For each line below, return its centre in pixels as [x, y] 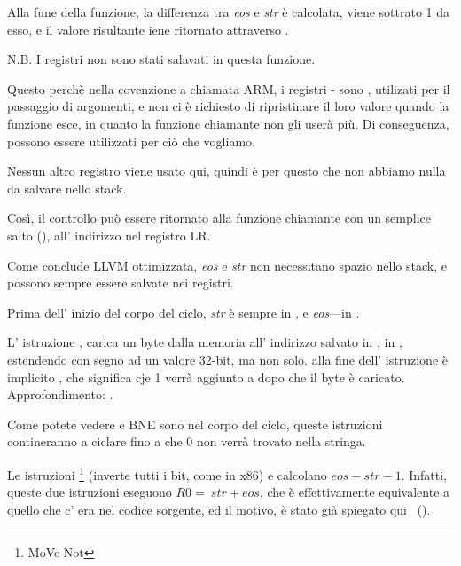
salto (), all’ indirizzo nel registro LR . [109, 235]
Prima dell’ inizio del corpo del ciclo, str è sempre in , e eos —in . [184, 312]
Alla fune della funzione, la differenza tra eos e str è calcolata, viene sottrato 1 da [229, 12]
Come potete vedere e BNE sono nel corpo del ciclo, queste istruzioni [195, 424]
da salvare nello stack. [67, 188]
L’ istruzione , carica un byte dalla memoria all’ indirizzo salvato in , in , [205, 342]
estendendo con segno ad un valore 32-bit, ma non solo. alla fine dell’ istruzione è [227, 359]
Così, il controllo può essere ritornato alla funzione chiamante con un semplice [219, 218]
